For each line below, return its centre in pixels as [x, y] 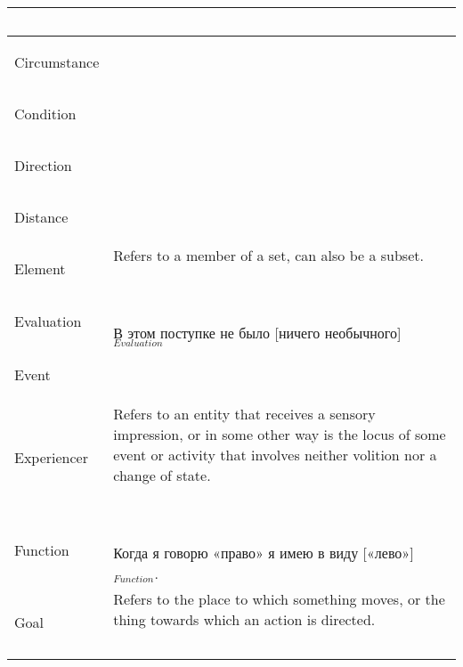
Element [40, 268]
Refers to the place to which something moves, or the [279, 598]
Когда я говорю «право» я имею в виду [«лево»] [264, 552]
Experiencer [51, 457]
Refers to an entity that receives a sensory [244, 413]
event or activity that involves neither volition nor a [275, 454]
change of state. [162, 475]
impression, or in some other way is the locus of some [280, 434]
